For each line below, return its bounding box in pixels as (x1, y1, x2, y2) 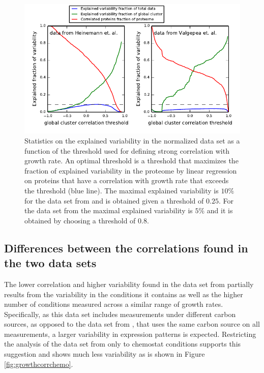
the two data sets (4, 255, 97, 271)
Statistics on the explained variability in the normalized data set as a (24, 135, 240, 146)
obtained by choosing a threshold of (24, 215, 136, 225)
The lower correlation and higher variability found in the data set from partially (4, 278, 254, 289)
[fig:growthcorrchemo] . (4, 358, 73, 369)
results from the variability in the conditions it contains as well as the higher (4, 289, 243, 299)
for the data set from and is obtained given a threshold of (24, 195, 204, 206)
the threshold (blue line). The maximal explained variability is (24, 185, 219, 195)
